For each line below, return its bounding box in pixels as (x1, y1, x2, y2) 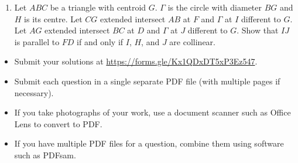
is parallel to (14, 35, 60, 47)
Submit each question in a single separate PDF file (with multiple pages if (14, 74, 280, 87)
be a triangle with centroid (50, 1, 146, 13)
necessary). (14, 86, 54, 99)
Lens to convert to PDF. (14, 117, 102, 130)
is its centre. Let (24, 12, 83, 25)
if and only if (77, 35, 124, 47)
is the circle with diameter (167, 1, 262, 13)
